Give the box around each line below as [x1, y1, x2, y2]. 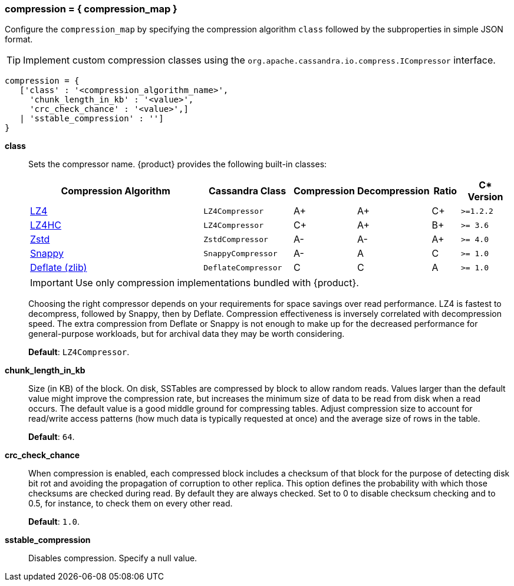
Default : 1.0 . [28, 517, 80, 527]
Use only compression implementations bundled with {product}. [75, 277, 359, 289]
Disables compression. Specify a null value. [28, 553, 197, 564]
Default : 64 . [28, 432, 75, 442]
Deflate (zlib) [30, 261, 87, 274]
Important [30, 277, 73, 289]
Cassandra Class [209, 185, 286, 197]
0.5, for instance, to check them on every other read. [28, 498, 233, 509]
